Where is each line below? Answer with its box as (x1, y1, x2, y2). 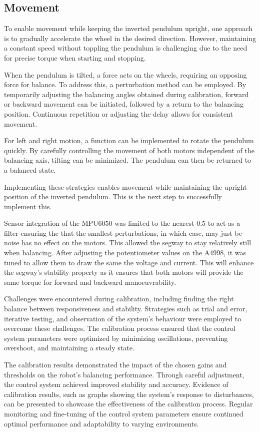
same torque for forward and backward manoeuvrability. (4, 276, 176, 287)
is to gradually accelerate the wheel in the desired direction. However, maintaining (4, 33, 256, 43)
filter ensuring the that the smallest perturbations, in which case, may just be (4, 227, 242, 238)
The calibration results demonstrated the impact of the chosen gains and (4, 359, 227, 370)
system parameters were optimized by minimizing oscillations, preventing (4, 332, 228, 343)
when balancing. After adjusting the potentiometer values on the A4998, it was (4, 247, 246, 258)
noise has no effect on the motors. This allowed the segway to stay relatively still (4, 237, 251, 248)
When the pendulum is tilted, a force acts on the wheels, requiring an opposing (4, 69, 247, 80)
